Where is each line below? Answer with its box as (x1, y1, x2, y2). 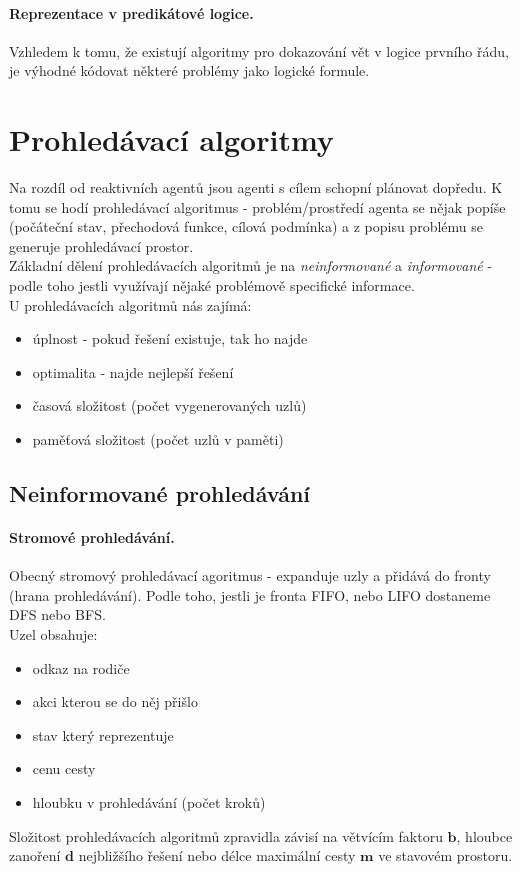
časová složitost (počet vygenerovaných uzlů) (32, 395, 307, 416)
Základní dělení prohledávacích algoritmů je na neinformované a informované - (9, 255, 493, 276)
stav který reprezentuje (32, 724, 174, 745)
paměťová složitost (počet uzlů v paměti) (32, 429, 284, 450)
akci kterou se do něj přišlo (32, 691, 198, 712)
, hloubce (456, 825, 513, 846)
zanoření (9, 845, 61, 866)
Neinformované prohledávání (9, 478, 311, 509)
